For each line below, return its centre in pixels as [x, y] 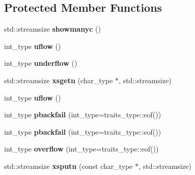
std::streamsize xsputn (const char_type [68, 166]
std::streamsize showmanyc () [52, 29]
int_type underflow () [41, 63]
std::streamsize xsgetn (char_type [59, 80]
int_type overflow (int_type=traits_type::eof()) [81, 149]
